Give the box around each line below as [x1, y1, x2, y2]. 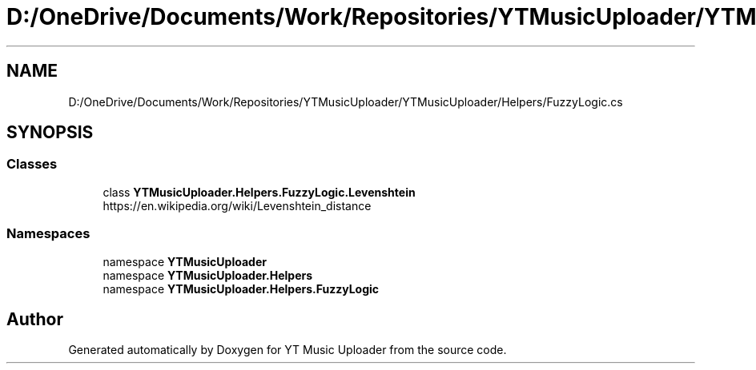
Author [6, 308, 63, 329]
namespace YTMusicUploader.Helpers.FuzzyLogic [103, 281, 380, 296]
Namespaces [6, 225, 90, 242]
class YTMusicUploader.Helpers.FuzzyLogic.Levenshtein [103, 185, 416, 199]
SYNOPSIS [6, 122, 94, 143]
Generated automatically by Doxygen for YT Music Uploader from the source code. [68, 343, 507, 357]
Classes [6, 156, 58, 173]
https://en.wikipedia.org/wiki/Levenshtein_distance [103, 198, 372, 213]
